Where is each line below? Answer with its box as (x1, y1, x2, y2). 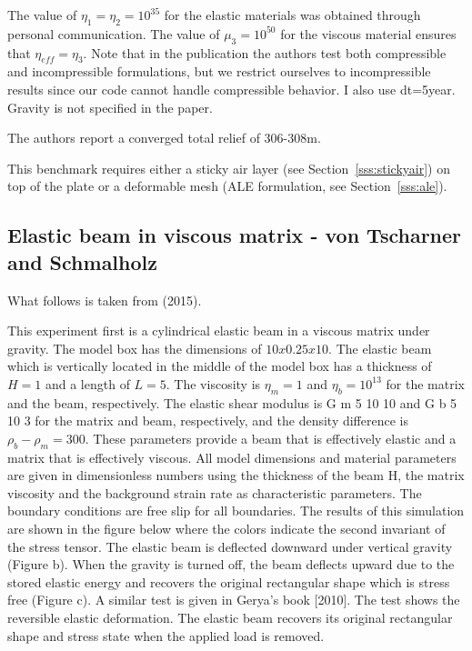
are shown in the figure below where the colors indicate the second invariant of (7, 519, 446, 538)
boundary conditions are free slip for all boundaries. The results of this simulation (7, 501, 465, 520)
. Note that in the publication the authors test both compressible (83, 43, 447, 62)
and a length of (45, 374, 130, 393)
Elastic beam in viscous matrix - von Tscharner (7, 221, 462, 249)
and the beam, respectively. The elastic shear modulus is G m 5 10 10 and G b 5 (7, 393, 457, 412)
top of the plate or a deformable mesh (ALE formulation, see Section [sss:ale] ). (7, 176, 447, 195)
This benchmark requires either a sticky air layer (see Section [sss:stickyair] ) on (7, 158, 450, 177)
